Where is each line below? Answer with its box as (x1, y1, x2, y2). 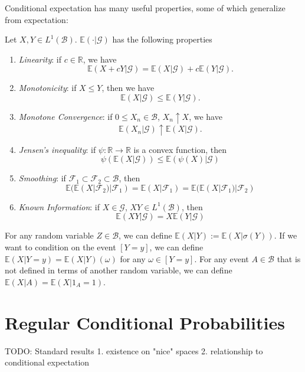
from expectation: (5, 13, 68, 25)
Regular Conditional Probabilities (5, 310, 285, 334)
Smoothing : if (18, 172, 66, 184)
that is (277, 252, 301, 265)
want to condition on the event (5, 241, 116, 253)
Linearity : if (18, 53, 62, 65)
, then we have (101, 81, 155, 94)
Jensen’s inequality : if (18, 143, 96, 155)
